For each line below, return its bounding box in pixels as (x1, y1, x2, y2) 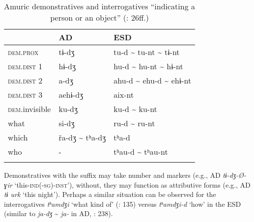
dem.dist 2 (8, 75, 43, 86)
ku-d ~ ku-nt (113, 103, 157, 114)
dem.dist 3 (8, 89, 43, 100)
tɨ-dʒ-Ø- (223, 170, 246, 180)
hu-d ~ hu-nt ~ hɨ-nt (113, 60, 183, 72)
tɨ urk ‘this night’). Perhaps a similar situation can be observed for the (4, 189, 216, 199)
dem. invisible (8, 103, 51, 114)
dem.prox (8, 46, 39, 57)
